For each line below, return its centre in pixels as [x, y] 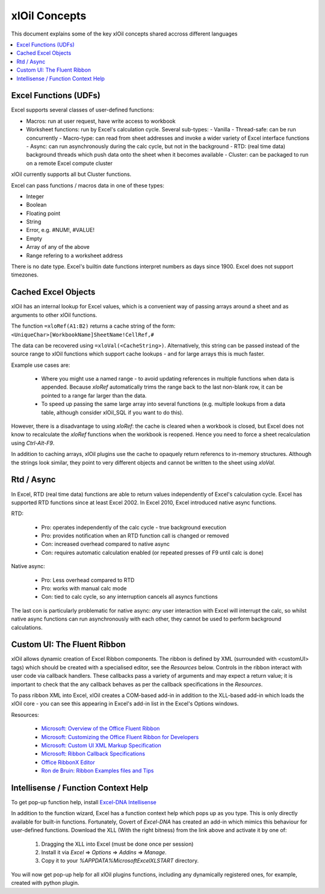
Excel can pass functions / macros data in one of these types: [88, 185]
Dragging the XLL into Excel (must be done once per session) [117, 844]
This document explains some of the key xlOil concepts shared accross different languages [124, 34]
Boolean [36, 205]
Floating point [43, 213]
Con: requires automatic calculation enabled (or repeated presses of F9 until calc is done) [153, 552]
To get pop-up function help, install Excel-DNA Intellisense [84, 802]
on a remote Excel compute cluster [70, 163]
